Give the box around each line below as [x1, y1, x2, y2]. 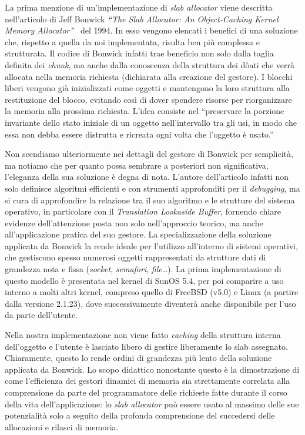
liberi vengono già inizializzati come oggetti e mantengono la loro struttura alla [5, 82, 290, 94]
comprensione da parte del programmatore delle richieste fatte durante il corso [5, 386, 287, 398]
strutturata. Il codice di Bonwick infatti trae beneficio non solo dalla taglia [5, 47, 274, 59]
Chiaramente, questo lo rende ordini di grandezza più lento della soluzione [5, 352, 272, 364]
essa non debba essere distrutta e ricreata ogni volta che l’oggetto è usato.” [5, 128, 274, 140]
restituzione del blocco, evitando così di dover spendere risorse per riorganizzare [5, 93, 292, 105]
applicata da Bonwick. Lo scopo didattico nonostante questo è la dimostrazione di [5, 363, 300, 375]
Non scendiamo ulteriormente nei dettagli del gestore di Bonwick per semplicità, [5, 148, 293, 160]
